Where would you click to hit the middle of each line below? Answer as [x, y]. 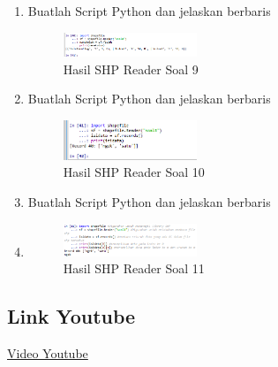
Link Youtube [71, 316]
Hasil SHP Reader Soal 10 [134, 172]
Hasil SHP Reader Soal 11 [134, 268]
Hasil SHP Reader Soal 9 [131, 69]
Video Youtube [48, 353]
